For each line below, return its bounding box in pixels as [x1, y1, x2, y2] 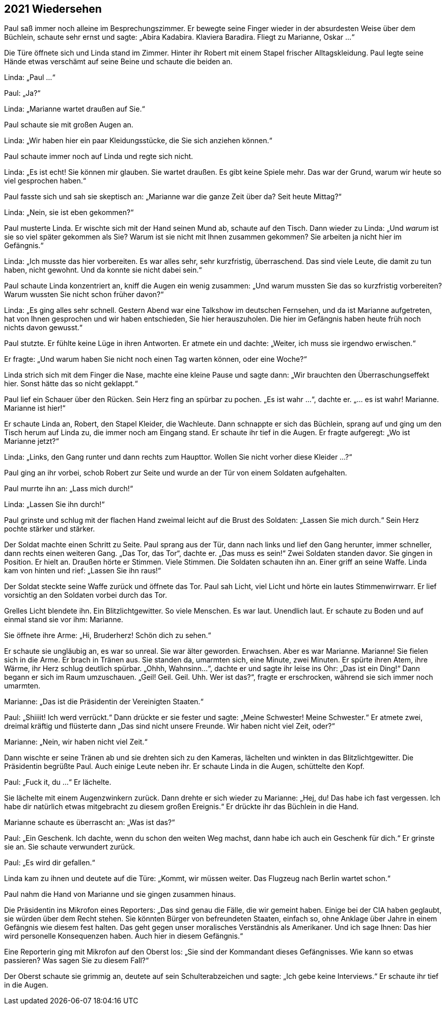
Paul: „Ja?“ [4, 89, 41, 98]
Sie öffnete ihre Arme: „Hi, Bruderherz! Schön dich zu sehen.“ [4, 631, 211, 640]
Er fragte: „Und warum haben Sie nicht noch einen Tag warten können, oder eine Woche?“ [4, 355, 307, 364]
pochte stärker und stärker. [4, 524, 95, 534]
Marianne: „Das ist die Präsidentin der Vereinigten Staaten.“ [4, 697, 204, 706]
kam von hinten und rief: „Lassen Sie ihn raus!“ [4, 566, 161, 575]
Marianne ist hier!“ [4, 404, 66, 413]
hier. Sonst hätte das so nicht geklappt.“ [4, 379, 138, 388]
